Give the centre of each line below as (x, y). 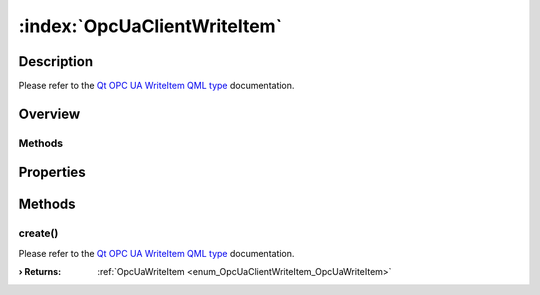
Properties (52, 172)
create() (38, 233)
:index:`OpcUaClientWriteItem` (150, 26)
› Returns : (40, 272)
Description (56, 61)
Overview (49, 113)
